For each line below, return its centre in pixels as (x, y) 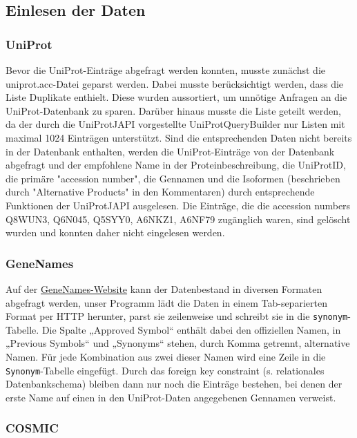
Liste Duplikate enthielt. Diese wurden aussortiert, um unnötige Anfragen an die (176, 97)
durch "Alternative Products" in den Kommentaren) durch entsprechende (160, 192)
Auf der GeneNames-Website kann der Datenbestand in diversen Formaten (164, 288)
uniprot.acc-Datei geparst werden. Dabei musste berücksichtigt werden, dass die (175, 83)
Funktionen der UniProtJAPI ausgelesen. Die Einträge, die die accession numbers (178, 205)
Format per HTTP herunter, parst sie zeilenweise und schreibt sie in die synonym (177, 316)
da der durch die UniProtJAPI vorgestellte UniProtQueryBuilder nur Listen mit (175, 124)
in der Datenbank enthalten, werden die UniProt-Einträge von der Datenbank (170, 151)
